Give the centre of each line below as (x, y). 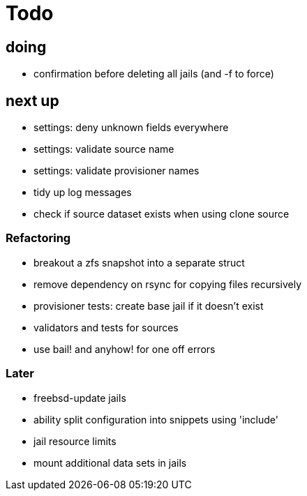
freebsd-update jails (80, 398)
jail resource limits (75, 441)
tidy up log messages (83, 193)
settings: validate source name (104, 149)
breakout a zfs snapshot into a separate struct (139, 262)
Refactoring (38, 238)
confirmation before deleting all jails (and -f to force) (154, 74)
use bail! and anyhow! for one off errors (125, 349)
